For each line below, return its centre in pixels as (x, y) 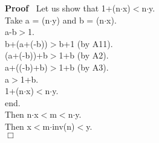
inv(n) (63, 126)
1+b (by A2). (84, 55)
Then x (18, 126)
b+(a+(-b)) (26, 43)
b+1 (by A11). (86, 43)
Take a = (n (28, 20)
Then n (18, 114)
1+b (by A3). (84, 67)
